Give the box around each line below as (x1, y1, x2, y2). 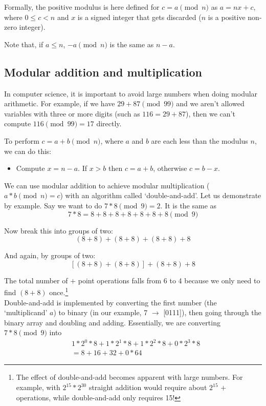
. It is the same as (160, 200, 217, 210)
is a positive (208, 11, 246, 22)
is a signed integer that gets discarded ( (77, 11, 202, 22)
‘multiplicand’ (4, 307, 48, 318)
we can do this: (4, 145, 52, 156)
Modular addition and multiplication (4, 64, 202, 80)
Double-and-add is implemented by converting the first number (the (4, 297, 217, 307)
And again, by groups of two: (4, 250, 96, 261)
